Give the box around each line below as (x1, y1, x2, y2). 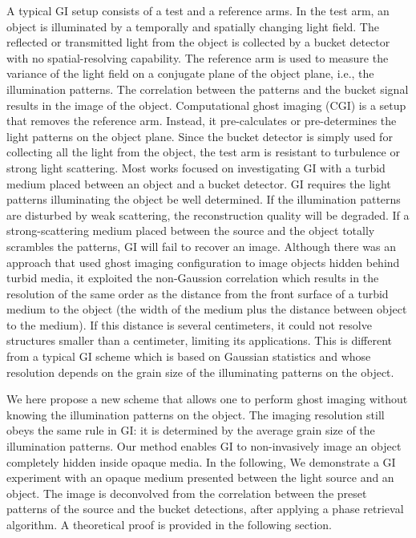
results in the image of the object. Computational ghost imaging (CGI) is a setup (6, 96, 406, 113)
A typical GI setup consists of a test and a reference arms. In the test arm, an (6, 2, 390, 18)
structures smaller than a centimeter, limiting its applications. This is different (6, 332, 392, 349)
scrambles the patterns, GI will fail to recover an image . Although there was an (6, 237, 396, 254)
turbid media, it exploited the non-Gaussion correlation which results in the (6, 269, 379, 286)
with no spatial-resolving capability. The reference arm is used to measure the (6, 49, 389, 66)
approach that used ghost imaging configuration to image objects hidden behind (6, 253, 400, 270)
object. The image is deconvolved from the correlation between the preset (6, 484, 367, 501)
